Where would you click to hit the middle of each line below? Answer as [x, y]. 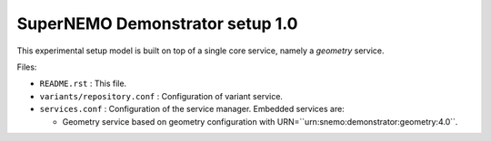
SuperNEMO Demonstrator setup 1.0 [157, 23]
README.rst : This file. [83, 84]
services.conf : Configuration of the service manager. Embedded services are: [192, 109]
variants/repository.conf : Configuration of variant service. [161, 96]
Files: [27, 67]
